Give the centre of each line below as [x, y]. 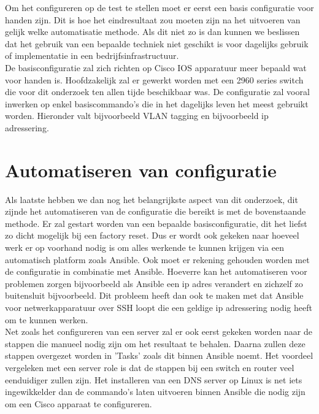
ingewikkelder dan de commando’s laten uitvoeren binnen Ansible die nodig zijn [155, 392]
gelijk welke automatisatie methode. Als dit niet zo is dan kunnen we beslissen [152, 32]
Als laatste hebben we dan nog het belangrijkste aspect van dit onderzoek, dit [152, 199]
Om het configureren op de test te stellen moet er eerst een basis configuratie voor [159, 7]
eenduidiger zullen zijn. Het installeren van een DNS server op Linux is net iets [154, 379]
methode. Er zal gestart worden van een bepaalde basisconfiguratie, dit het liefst [156, 223]
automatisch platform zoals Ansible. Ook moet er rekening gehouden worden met [157, 259]
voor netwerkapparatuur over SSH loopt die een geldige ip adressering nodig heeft [159, 307]
